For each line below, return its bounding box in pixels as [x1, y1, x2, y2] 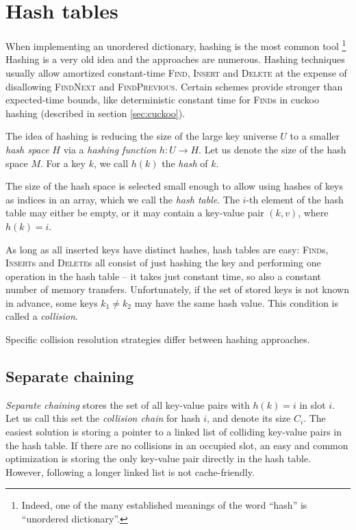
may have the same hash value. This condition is [134, 295, 339, 310]
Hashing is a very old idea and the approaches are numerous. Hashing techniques [5, 52, 345, 66]
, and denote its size [207, 411, 291, 425]
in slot [299, 397, 326, 412]
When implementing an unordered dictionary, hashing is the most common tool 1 [5, 37, 346, 53]
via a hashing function [63, 142, 157, 156]
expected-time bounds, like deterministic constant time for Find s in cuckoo [5, 92, 319, 107]
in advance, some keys [5, 295, 98, 310]
